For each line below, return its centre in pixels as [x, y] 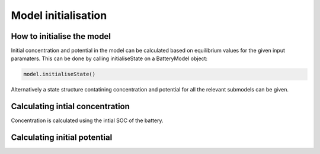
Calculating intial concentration [71, 107]
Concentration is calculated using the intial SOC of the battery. [87, 120]
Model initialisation [59, 15]
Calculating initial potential [62, 138]
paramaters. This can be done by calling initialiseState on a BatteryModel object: [109, 58]
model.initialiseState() [60, 74]
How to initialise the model [61, 36]
